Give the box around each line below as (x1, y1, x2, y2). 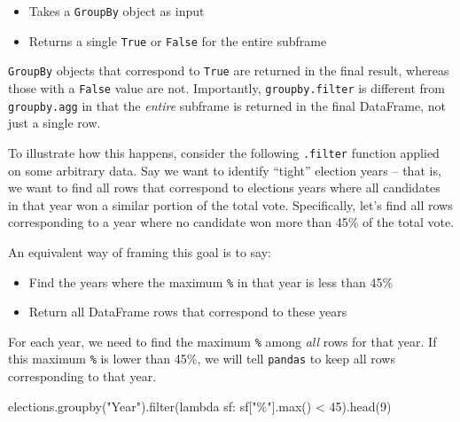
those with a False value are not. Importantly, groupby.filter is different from (8, 78, 445, 97)
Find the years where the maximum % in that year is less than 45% (28, 272, 394, 291)
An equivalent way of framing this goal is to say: (8, 242, 271, 261)
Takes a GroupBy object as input (28, 2, 205, 20)
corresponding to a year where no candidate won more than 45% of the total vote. (8, 213, 455, 231)
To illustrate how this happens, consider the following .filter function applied (8, 143, 440, 161)
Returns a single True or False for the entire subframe (28, 31, 327, 50)
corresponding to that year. (8, 367, 157, 386)
